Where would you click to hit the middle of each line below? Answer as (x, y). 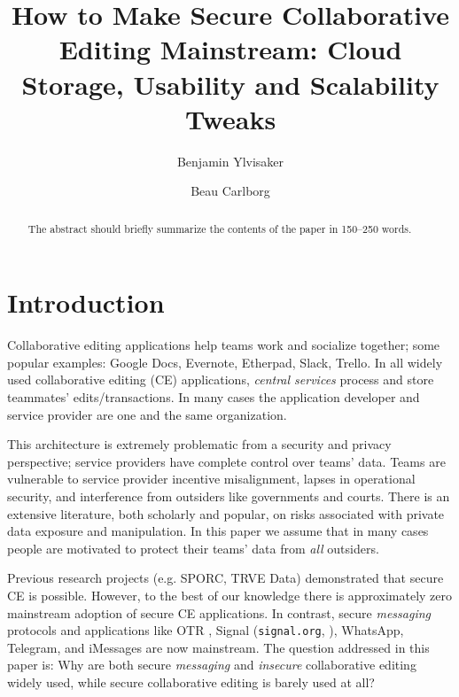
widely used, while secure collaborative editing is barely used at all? (191, 682)
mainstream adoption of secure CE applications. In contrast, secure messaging (219, 612)
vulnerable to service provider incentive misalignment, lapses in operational (211, 479)
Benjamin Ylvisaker (230, 161)
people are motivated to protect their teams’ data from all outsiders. (193, 548)
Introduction (86, 302)
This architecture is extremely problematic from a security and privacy (199, 444)
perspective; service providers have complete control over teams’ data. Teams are (226, 461)
